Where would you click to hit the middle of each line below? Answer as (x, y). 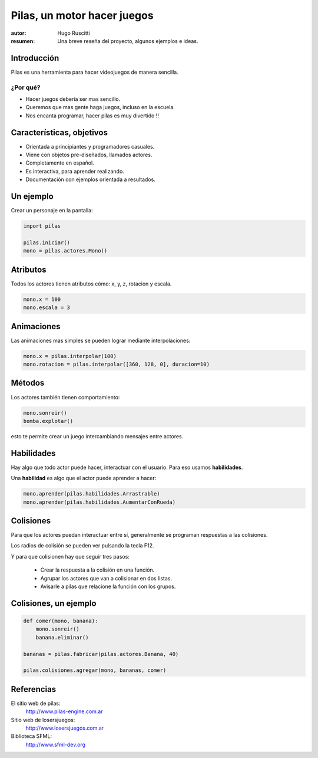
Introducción (35, 58)
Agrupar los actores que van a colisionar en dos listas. (106, 578)
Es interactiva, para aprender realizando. (75, 171)
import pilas (42, 226)
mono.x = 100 (42, 299)
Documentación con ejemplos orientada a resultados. (90, 179)
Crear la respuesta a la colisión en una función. (97, 570)
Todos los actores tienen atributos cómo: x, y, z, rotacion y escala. (91, 284)
